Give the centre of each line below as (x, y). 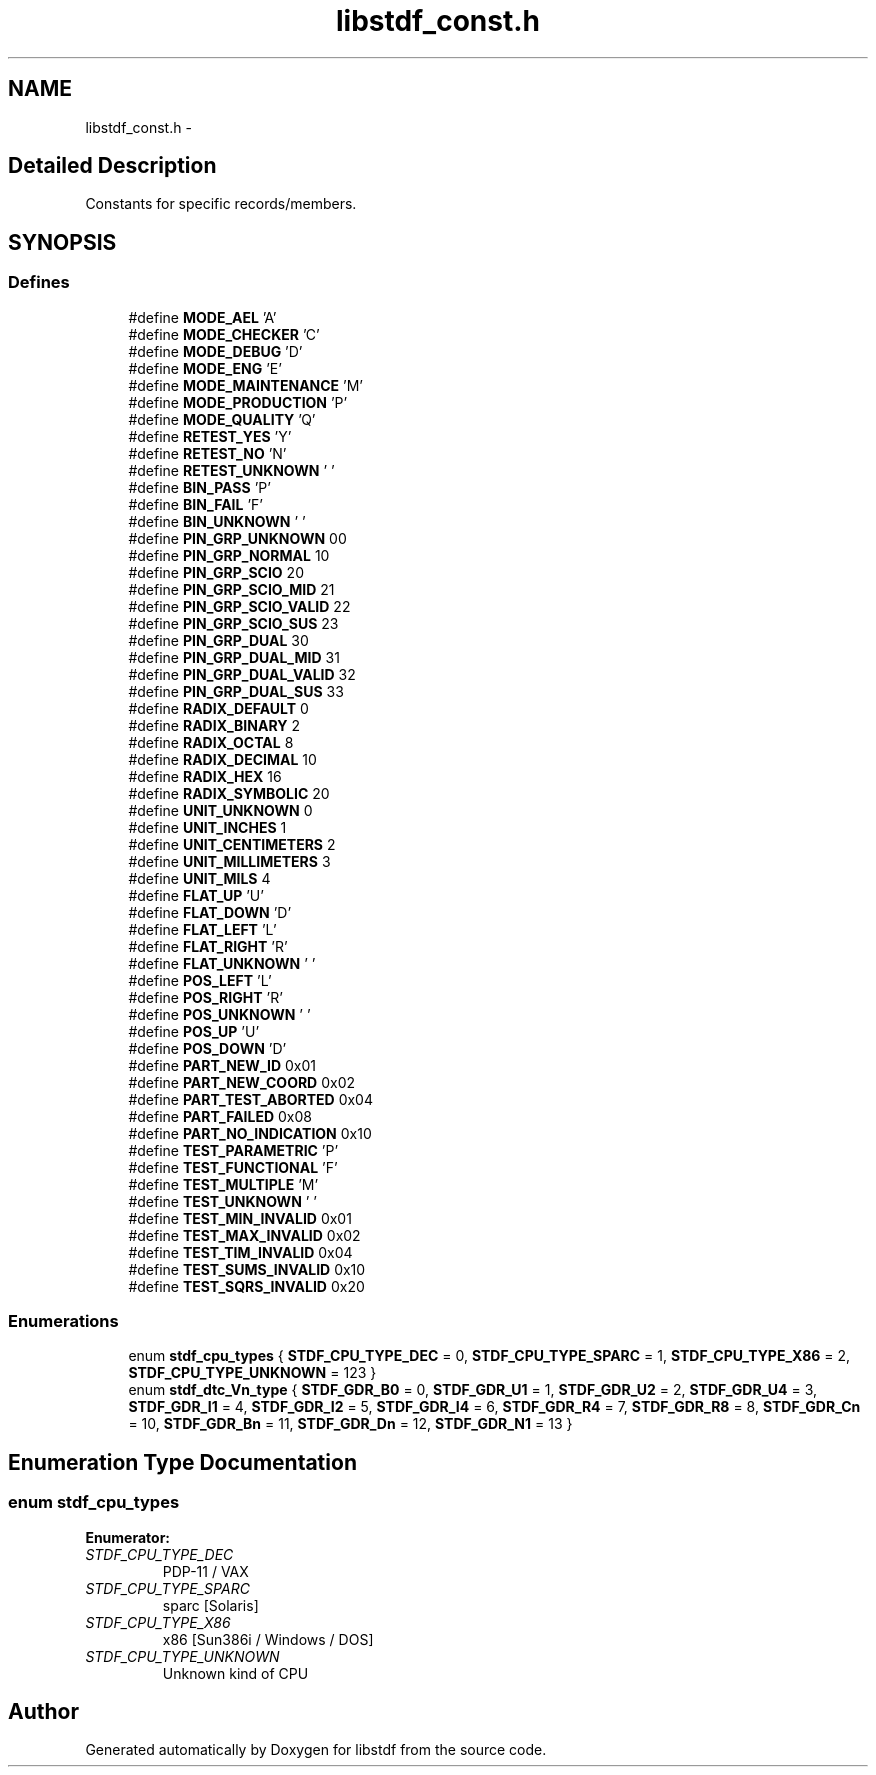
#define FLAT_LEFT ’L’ (202, 929)
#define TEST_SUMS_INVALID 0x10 (247, 1269)
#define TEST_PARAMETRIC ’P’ (233, 1150)
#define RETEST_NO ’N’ (207, 453)
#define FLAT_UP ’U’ (196, 895)
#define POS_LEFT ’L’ (200, 980)
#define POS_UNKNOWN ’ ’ (219, 1014)
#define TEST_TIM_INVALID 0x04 (240, 1252)
